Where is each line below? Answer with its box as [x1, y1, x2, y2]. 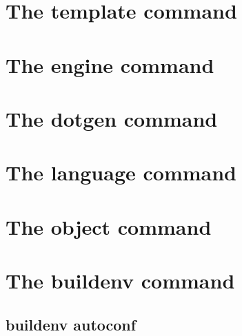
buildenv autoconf [6, 313, 137, 335]
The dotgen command [6, 104, 218, 132]
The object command [6, 212, 212, 240]
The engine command [6, 50, 214, 78]
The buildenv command [6, 266, 235, 295]
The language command [6, 158, 236, 187]
